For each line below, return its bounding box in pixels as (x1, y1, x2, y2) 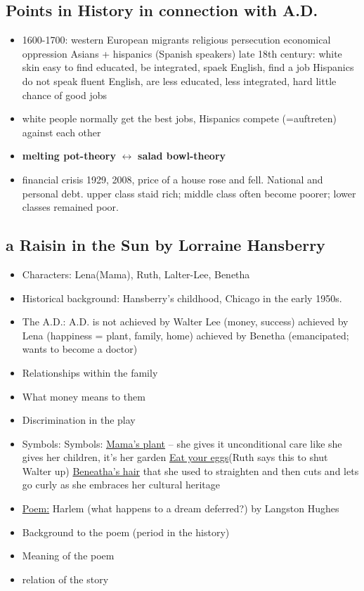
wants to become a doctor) (22, 342, 138, 356)
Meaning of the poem (22, 548, 115, 563)
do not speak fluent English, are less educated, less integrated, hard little (22, 73, 337, 88)
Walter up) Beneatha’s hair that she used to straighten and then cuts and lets (22, 463, 359, 478)
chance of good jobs (22, 87, 108, 102)
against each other (22, 124, 101, 139)
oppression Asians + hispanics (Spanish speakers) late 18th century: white (22, 46, 342, 60)
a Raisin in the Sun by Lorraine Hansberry (6, 234, 325, 256)
